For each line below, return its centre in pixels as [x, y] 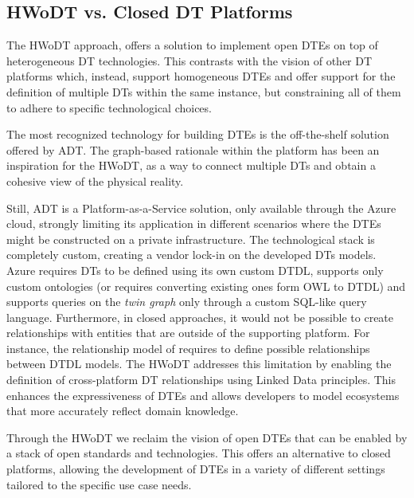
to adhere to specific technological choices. [109, 107]
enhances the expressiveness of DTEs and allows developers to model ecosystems [203, 395]
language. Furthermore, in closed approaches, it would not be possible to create [200, 317]
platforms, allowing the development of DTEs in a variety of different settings [196, 469]
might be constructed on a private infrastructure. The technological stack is [191, 239]
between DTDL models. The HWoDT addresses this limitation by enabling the [199, 364]
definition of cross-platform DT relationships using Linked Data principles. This [201, 380]
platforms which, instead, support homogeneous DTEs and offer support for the [201, 76]
